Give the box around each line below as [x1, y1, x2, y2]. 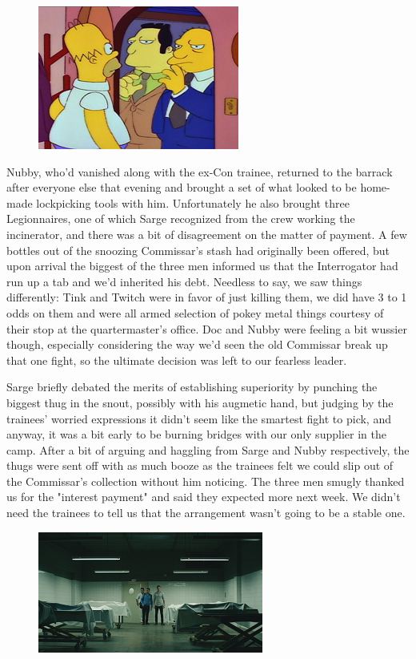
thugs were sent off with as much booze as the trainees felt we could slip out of [6, 457, 394, 474]
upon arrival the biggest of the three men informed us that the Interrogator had [6, 257, 398, 274]
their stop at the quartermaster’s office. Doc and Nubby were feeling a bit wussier [6, 320, 407, 337]
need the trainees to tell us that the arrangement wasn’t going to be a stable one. [6, 504, 406, 521]
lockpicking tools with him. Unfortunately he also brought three [36, 194, 350, 211]
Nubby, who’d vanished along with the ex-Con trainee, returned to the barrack [6, 163, 393, 180]
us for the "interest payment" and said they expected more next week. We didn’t [6, 488, 401, 505]
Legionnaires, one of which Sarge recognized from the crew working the [6, 210, 355, 227]
